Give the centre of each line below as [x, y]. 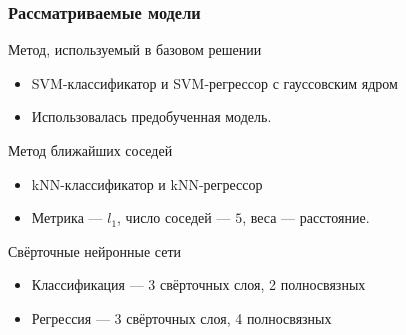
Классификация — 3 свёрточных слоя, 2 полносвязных [198, 284]
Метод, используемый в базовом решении [135, 49]
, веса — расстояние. [306, 217]
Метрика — [67, 217]
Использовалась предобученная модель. [151, 116]
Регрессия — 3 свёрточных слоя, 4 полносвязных [181, 317]
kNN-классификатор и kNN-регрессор [147, 183]
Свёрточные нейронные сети [95, 250]
